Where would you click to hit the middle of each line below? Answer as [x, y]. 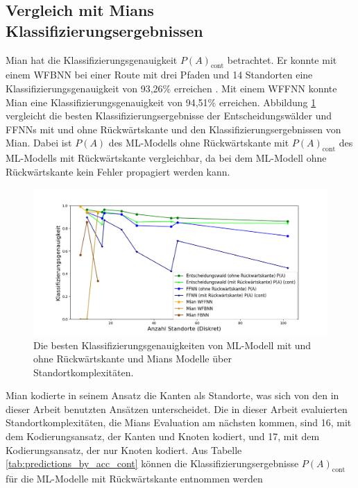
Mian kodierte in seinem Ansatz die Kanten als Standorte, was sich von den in [172, 395]
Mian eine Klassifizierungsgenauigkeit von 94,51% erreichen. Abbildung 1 [161, 102]
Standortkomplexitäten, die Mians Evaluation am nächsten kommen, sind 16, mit [179, 422]
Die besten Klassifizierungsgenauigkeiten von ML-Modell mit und [172, 345]
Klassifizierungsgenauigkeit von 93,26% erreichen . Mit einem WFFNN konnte [171, 88]
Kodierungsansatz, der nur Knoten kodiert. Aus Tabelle [124, 449]
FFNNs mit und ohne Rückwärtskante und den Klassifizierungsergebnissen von [173, 129]
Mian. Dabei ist [39, 143]
